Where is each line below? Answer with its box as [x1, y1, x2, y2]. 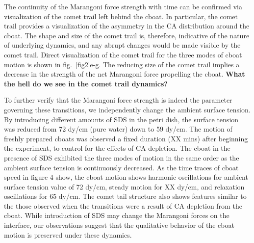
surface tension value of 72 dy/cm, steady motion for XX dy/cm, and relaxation [4, 181, 245, 191]
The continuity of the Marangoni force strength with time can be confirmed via [4, 1, 242, 11]
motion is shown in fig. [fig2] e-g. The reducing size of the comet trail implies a [4, 59, 240, 69]
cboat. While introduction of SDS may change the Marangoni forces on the [4, 210, 229, 220]
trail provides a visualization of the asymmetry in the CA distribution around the [4, 21, 250, 31]
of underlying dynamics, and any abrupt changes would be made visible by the [4, 40, 241, 50]
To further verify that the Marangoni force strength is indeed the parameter [4, 95, 232, 105]
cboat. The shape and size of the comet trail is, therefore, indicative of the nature [4, 30, 250, 40]
